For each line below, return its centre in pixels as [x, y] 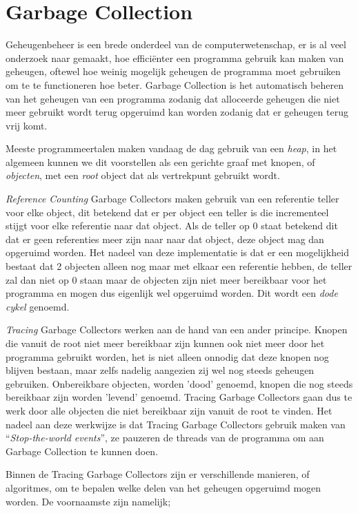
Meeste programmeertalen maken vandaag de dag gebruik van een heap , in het [171, 148]
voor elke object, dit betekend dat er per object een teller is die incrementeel [167, 212]
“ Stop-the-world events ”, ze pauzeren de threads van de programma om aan [165, 438]
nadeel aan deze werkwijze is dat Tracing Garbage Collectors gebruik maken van [176, 424]
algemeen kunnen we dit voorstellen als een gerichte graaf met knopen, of [160, 161]
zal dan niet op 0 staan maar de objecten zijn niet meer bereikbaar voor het [166, 279]
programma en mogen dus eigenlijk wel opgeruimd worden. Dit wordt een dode [172, 293]
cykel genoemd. [38, 306]
